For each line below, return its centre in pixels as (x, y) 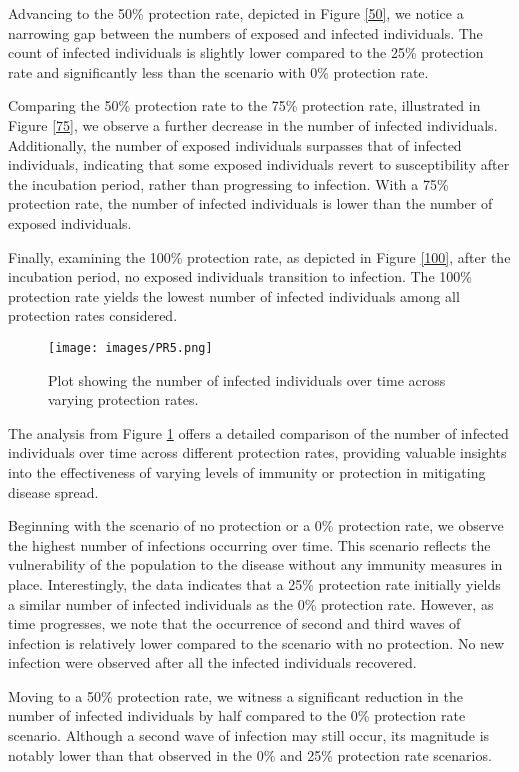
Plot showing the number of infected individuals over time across (247, 379)
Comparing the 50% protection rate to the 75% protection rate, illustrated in (244, 105)
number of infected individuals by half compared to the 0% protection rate (237, 715)
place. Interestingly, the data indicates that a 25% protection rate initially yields (254, 583)
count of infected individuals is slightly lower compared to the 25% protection (246, 52)
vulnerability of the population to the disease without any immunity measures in (255, 564)
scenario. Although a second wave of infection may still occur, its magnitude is (249, 735)
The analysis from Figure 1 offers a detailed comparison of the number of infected (258, 432)
